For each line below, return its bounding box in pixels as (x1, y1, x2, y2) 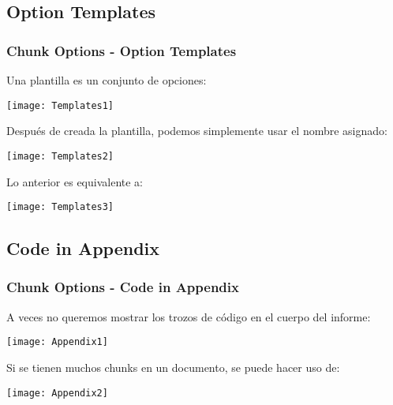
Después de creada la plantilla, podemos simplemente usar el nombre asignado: (6, 122, 387, 139)
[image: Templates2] (6, 150, 114, 162)
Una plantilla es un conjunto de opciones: (6, 72, 207, 88)
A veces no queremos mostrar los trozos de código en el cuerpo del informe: (6, 308, 371, 324)
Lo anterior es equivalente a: (6, 173, 143, 189)
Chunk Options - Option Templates (6, 40, 237, 60)
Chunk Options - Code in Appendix (6, 277, 239, 297)
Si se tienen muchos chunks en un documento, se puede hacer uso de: (6, 359, 340, 375)
